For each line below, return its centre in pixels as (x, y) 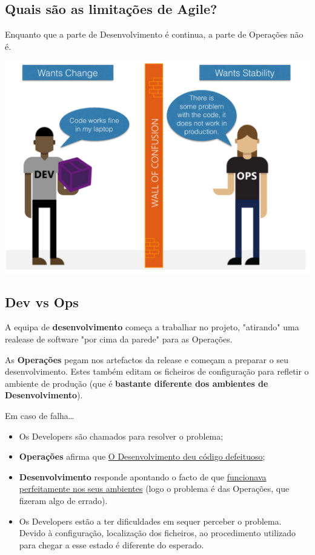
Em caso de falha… (40, 415)
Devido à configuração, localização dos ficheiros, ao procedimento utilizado (157, 533)
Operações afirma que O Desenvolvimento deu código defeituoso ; (142, 456)
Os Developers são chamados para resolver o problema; (121, 436)
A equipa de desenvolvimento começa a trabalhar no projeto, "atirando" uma (152, 327)
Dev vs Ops (42, 301)
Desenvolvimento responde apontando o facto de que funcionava (143, 476)
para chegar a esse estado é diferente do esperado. (111, 544)
